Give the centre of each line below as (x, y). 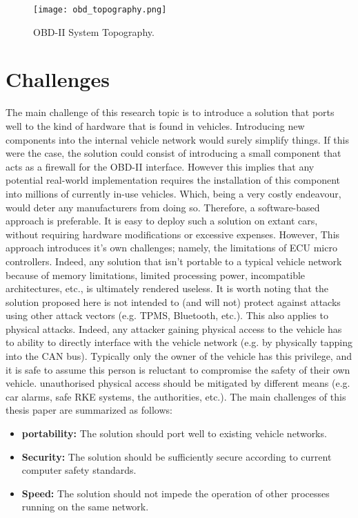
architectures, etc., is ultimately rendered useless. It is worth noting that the (167, 288)
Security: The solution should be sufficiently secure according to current (177, 456)
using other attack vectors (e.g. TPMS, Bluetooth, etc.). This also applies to (167, 315)
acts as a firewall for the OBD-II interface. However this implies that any (160, 166)
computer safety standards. (79, 470)
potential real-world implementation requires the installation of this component (173, 180)
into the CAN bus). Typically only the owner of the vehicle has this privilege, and (179, 356)
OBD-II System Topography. (94, 31)
